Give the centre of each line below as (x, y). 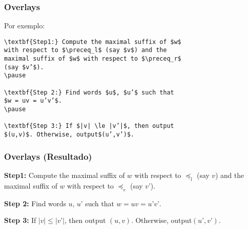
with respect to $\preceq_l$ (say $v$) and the (86, 50)
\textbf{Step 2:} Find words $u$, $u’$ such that (89, 92)
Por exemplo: (24, 26)
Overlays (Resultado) (48, 156)
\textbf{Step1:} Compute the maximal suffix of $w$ (93, 42)
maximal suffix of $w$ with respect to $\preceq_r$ (93, 59)
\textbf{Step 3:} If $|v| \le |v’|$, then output (89, 126)
